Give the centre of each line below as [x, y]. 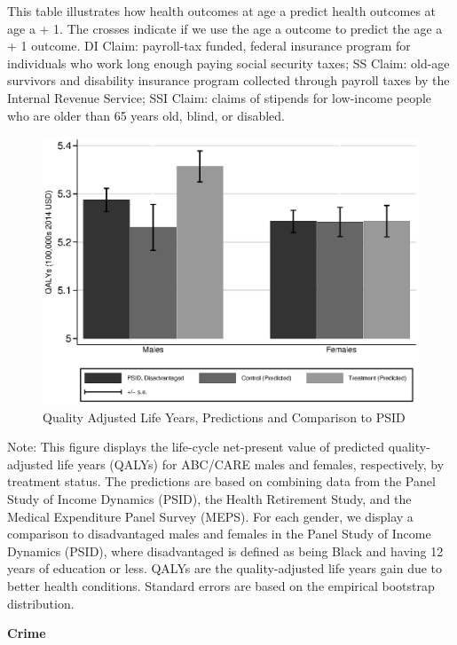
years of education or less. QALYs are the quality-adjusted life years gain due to [225, 568]
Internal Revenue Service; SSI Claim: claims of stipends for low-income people [220, 97]
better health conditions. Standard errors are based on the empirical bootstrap [221, 585]
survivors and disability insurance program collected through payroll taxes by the [228, 80]
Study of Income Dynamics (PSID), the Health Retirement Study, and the [209, 498]
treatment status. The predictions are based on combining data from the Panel [221, 481]
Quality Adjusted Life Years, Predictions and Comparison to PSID [224, 417]
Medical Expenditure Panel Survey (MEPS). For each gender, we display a [210, 516]
